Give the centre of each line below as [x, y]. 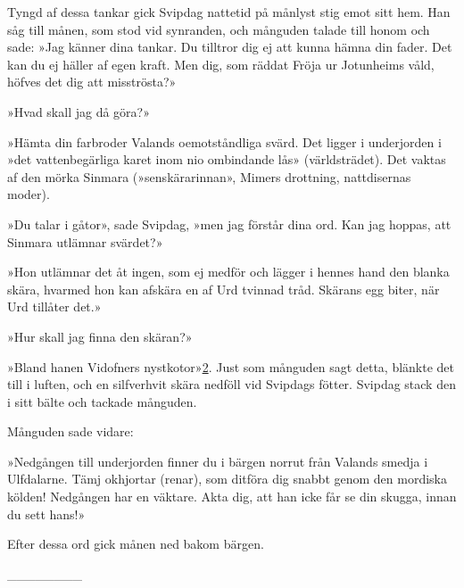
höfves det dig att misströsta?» [92, 82]
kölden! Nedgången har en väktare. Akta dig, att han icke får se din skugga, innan [232, 497]
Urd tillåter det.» [54, 306]
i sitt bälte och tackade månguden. [102, 401]
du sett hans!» [46, 513]
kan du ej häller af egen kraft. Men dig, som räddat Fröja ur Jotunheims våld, [221, 64]
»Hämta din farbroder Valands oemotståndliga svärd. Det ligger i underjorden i [224, 141]
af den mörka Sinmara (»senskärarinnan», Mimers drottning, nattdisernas [209, 176]
